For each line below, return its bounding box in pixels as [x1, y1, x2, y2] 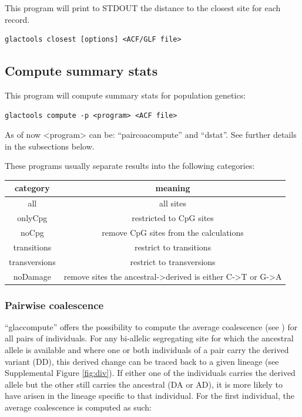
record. [5, 13, 30, 25]
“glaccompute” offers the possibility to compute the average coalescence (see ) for [5, 320, 298, 333]
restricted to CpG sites [132, 212, 214, 224]
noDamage [13, 270, 51, 282]
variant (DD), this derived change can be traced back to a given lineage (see [5, 355, 279, 367]
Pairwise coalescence [5, 297, 104, 312]
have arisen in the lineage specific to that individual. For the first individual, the [5, 389, 294, 402]
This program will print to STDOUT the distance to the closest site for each [5, 2, 281, 13]
